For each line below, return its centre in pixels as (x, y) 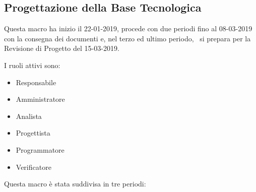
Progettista (33, 133)
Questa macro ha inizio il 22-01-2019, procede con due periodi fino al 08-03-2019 (128, 28)
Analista (29, 116)
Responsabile (36, 82)
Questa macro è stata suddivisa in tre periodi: (75, 184)
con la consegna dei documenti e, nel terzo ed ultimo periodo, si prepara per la (127, 38)
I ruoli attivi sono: (32, 65)
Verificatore (34, 167)
